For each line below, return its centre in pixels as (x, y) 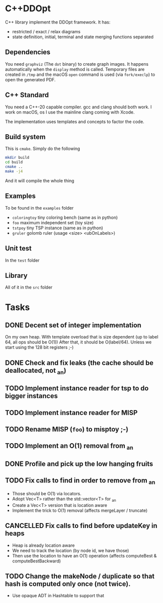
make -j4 (14, 171)
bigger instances (31, 396)
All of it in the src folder (29, 288)
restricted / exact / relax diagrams (46, 31)
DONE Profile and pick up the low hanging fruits (79, 464)
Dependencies (28, 52)
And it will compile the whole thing (40, 181)
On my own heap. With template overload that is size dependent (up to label (82, 337)
